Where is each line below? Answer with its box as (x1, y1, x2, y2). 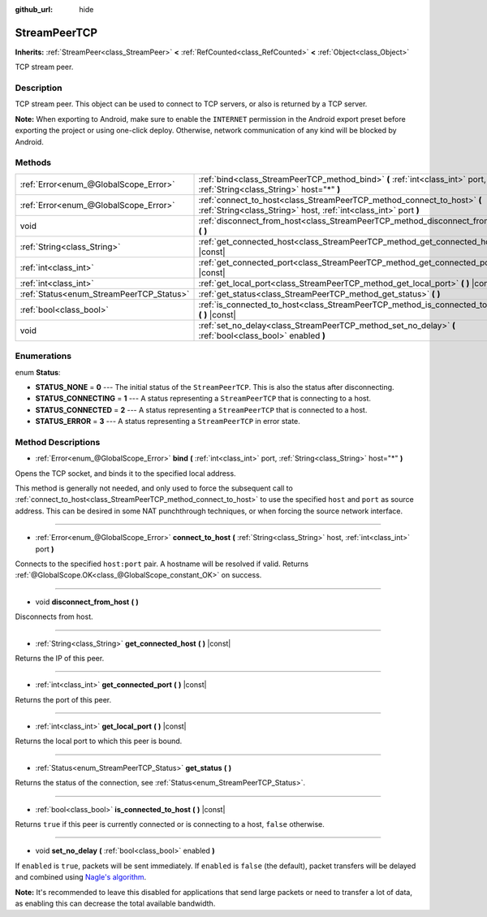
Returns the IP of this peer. (15, 653, 105, 663)
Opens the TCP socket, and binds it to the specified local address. (15, 468, 236, 478)
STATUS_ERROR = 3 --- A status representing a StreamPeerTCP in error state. (35, 417, 300, 426)
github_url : (15, 5, 53, 14)
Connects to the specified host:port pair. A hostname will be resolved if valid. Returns (15, 559, 308, 569)
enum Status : (15, 367, 61, 377)
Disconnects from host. (15, 612, 93, 621)
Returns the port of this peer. (15, 694, 112, 704)
